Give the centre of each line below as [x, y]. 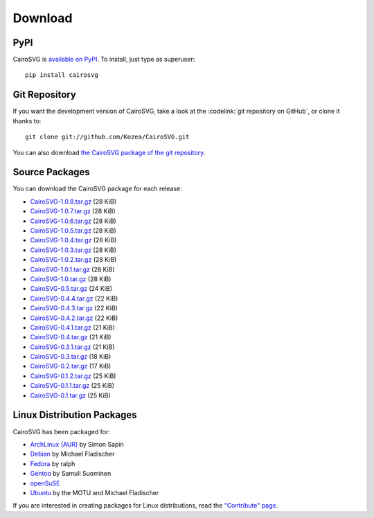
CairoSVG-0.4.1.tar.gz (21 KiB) [73, 327]
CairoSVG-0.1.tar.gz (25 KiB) [70, 395]
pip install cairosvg [62, 75]
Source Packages [51, 172]
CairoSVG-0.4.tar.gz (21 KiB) [71, 337]
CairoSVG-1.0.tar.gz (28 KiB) [71, 279]
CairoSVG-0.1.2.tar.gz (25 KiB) [73, 376]
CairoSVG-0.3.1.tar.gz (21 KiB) [72, 347]
